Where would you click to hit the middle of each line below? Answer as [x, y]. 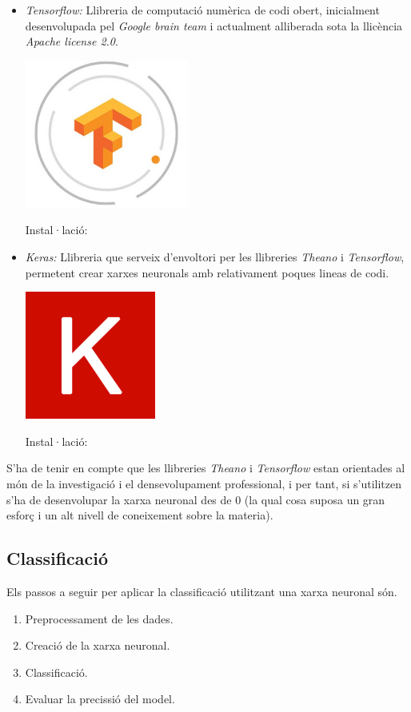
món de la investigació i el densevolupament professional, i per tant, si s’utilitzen [204, 483]
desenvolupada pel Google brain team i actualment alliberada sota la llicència [214, 25]
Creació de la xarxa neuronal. [98, 645]
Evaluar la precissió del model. [100, 699]
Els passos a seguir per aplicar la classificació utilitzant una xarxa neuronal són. [202, 591]
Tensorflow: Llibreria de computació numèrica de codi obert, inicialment [202, 10]
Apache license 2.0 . [72, 41]
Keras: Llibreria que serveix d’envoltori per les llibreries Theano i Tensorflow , [215, 256]
